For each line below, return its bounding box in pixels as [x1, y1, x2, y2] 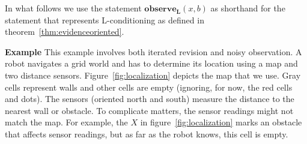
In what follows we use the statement [5, 2, 142, 14]
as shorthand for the [210, 2, 285, 14]
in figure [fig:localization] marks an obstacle [140, 116, 302, 128]
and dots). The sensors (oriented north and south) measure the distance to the [5, 92, 294, 105]
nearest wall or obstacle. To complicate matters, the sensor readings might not [5, 104, 294, 116]
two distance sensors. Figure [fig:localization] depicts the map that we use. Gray [5, 68, 301, 81]
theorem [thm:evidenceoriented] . [5, 25, 124, 38]
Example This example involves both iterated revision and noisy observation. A [5, 45, 302, 58]
